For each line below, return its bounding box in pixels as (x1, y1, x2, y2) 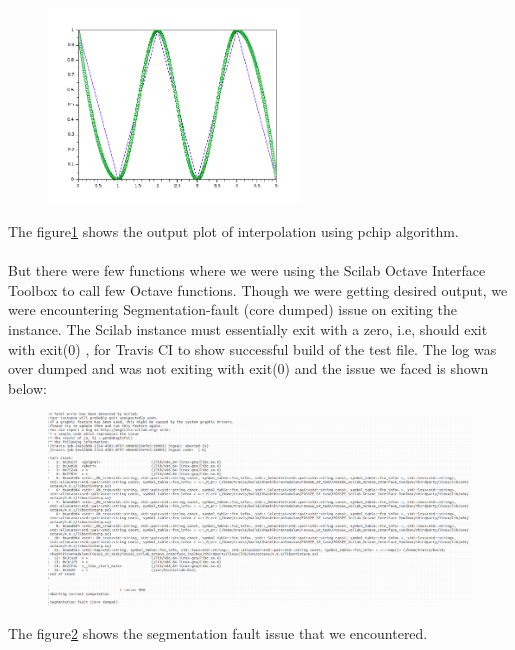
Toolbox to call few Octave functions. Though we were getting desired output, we (8, 279, 508, 300)
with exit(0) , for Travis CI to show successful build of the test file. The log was (8, 338, 497, 359)
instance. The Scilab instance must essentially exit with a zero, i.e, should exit (8, 319, 488, 339)
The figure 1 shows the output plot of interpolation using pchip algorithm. (8, 221, 459, 242)
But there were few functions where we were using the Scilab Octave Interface (8, 260, 486, 281)
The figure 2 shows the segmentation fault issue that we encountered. (8, 623, 428, 644)
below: (8, 377, 47, 398)
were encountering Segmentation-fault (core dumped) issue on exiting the (8, 299, 458, 320)
